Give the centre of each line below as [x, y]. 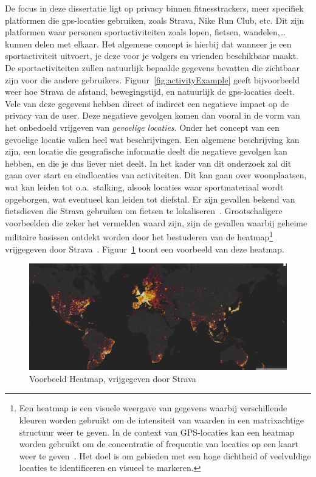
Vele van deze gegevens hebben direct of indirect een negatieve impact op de [147, 103]
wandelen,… [265, 32]
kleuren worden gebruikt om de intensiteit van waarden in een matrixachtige [161, 420]
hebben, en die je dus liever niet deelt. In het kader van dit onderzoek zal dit [148, 163]
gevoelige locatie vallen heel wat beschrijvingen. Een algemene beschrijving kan [152, 139]
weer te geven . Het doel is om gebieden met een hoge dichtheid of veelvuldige [165, 455]
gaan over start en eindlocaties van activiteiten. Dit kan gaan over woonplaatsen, [156, 175]
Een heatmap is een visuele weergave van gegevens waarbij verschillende [153, 408]
